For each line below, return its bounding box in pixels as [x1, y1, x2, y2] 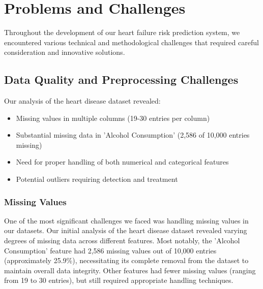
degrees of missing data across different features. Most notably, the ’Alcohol [4, 235, 240, 246]
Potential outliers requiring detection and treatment [16, 174, 178, 184]
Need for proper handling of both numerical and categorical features [16, 156, 229, 167]
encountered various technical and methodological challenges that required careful [4, 37, 259, 47]
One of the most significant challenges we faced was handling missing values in [4, 215, 249, 226]
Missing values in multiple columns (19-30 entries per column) [16, 112, 210, 123]
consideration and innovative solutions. [4, 47, 125, 57]
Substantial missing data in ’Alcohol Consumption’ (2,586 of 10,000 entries [16, 130, 250, 140]
